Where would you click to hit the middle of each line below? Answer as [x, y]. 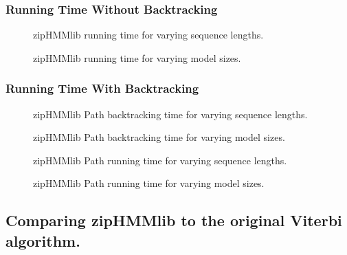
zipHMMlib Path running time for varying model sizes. [149, 183]
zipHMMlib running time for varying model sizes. [137, 57]
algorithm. [43, 240]
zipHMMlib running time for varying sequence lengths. [148, 35]
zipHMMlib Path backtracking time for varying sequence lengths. [170, 114]
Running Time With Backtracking [102, 88]
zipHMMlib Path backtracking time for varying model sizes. [159, 137]
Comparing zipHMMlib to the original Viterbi [174, 220]
